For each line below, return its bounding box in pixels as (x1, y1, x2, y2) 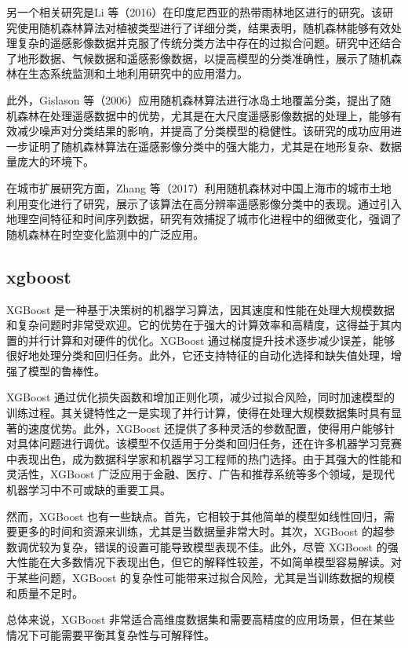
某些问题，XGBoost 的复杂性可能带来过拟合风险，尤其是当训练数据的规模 (16, 569, 395, 586)
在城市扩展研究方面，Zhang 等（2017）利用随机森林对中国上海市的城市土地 (6, 179, 392, 196)
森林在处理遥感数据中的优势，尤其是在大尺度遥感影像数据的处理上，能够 (16, 107, 391, 123)
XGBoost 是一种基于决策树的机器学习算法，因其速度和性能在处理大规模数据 (6, 301, 395, 317)
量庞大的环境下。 (6, 153, 94, 170)
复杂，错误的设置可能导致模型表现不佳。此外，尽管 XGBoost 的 (60, 538, 388, 555)
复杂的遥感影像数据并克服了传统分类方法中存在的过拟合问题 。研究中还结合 (16, 35, 402, 51)
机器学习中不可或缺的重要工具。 (6, 481, 171, 498)
